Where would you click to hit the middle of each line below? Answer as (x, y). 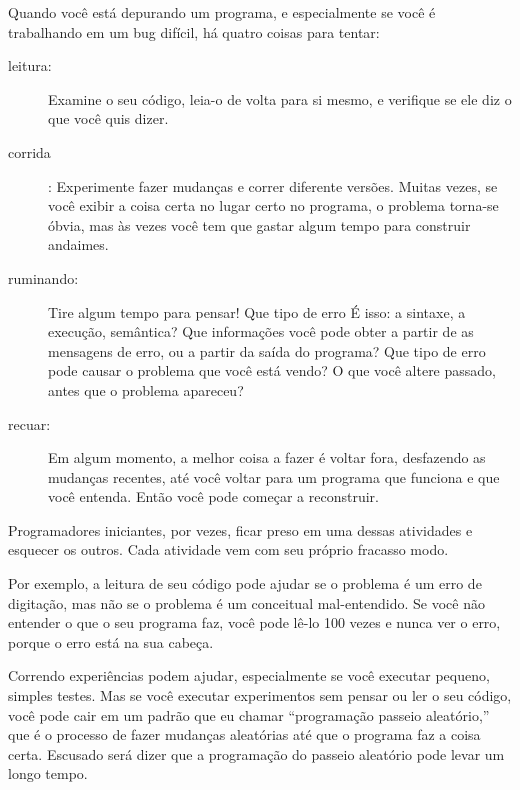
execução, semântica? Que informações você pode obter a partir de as (261, 331)
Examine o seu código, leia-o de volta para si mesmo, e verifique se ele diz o (280, 98)
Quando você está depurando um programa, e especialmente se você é (222, 12)
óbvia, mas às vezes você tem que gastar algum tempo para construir (259, 224)
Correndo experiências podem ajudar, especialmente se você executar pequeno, (249, 675)
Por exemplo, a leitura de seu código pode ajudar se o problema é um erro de (245, 583)
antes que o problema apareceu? (146, 389)
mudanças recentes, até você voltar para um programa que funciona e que (274, 476)
